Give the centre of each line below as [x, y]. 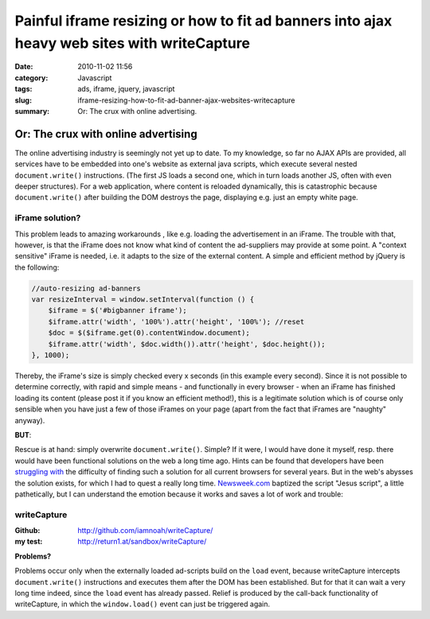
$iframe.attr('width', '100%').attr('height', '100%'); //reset [176, 321]
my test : [29, 542]
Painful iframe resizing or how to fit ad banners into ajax [203, 21]
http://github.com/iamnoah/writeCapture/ [145, 531]
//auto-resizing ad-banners [86, 288]
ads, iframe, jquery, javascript [126, 89]
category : [31, 78]
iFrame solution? [48, 218]
